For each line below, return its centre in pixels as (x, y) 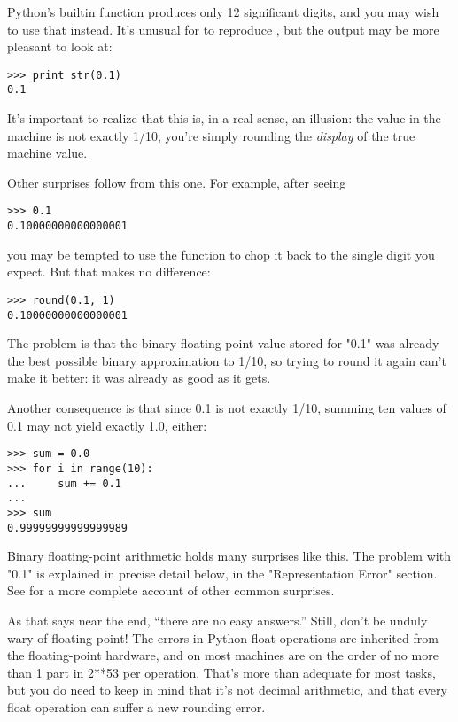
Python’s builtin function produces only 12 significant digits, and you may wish (223, 12)
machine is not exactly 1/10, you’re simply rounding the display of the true (211, 135)
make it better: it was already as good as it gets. (139, 378)
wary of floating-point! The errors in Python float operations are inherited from (223, 637)
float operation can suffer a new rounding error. (136, 706)
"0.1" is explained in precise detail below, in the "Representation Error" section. (222, 573)
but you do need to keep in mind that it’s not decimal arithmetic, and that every (227, 690)
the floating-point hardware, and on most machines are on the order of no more (223, 655)
